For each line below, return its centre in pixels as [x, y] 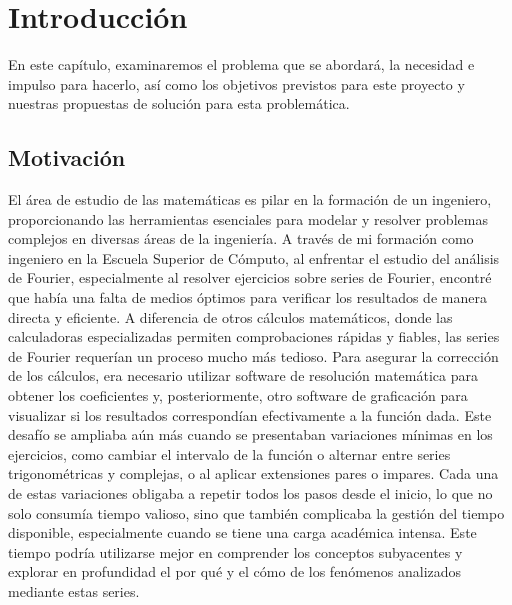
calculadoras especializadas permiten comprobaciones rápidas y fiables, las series [254, 336]
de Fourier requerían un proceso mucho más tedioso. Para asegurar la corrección [253, 355]
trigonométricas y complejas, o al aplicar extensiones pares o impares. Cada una [253, 473]
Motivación [67, 157]
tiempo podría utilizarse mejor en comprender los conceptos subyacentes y [235, 551]
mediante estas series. [74, 590]
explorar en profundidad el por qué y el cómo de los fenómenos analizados [235, 571]
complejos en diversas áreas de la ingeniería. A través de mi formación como [241, 238]
